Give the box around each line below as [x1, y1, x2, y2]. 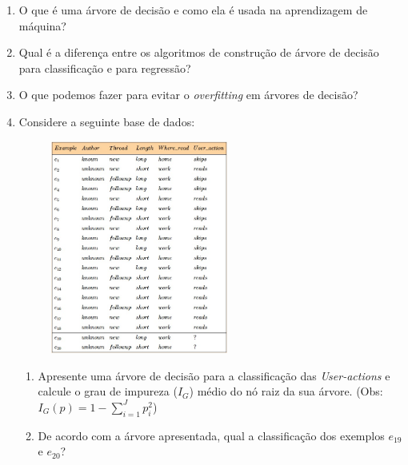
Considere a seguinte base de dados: [18, 113, 195, 129]
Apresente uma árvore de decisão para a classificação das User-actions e [38, 367, 390, 384]
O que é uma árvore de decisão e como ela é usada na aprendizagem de [18, 2, 368, 18]
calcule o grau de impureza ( [38, 383, 178, 399]
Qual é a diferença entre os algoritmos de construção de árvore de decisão [18, 44, 379, 61]
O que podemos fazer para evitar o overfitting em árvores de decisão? [18, 86, 358, 103]
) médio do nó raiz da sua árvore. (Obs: [189, 383, 383, 399]
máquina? [18, 17, 66, 34]
